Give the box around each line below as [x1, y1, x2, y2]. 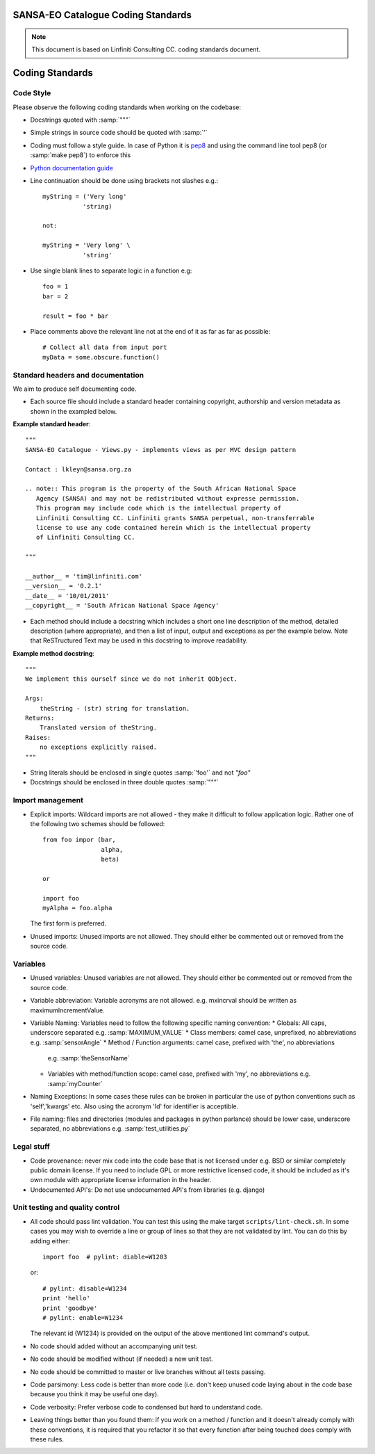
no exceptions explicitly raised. [39, 743, 158, 751]
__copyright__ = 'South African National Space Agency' [25, 601, 219, 610]
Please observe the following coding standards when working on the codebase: [12, 103, 241, 111]
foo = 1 [42, 282, 69, 291]
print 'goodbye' [42, 1304, 98, 1312]
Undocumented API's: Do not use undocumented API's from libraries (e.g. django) [30, 1186, 265, 1194]
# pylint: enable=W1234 [42, 1314, 124, 1321]
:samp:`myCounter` [47, 1079, 103, 1088]
